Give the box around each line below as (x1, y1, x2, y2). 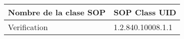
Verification (8, 21, 48, 33)
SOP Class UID (113, 6, 177, 18)
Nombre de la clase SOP (8, 6, 106, 18)
